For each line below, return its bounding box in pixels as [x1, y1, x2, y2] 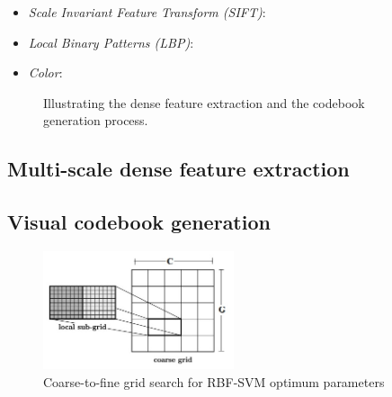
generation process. [43, 111, 148, 130]
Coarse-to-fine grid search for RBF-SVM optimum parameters [43, 372, 385, 391]
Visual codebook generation [7, 208, 271, 236]
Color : [28, 63, 63, 82]
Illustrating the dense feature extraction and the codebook [43, 93, 365, 112]
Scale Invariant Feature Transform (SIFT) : [28, 3, 266, 21]
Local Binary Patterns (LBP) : [28, 32, 194, 51]
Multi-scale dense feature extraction [7, 155, 350, 183]
